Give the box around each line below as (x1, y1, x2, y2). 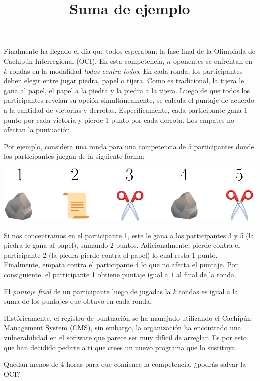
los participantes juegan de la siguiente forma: (4, 151, 145, 161)
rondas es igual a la (179, 286, 238, 296)
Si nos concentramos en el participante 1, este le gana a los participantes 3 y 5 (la (4, 230, 254, 240)
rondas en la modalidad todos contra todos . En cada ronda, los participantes (9, 65, 243, 76)
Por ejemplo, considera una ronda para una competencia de (4, 141, 186, 151)
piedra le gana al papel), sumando (4, 240, 108, 250)
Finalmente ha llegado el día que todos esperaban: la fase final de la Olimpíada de (4, 46, 255, 56)
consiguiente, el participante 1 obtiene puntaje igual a (4, 269, 168, 279)
